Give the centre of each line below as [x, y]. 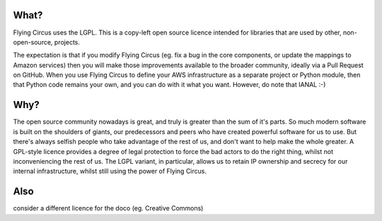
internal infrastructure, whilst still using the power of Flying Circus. [110, 171]
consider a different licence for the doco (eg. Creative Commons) [108, 208]
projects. [67, 42]
